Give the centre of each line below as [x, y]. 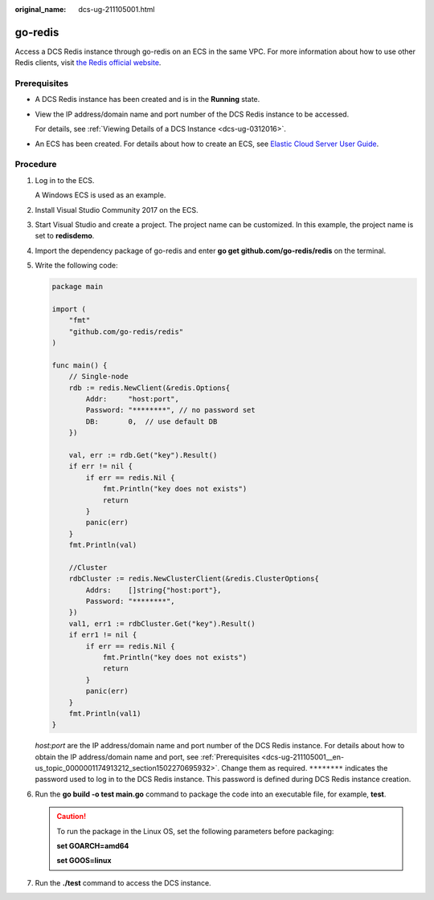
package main [78, 287]
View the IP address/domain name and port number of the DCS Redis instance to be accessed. [192, 114]
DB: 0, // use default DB [151, 421]
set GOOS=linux [84, 861]
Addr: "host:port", [133, 399]
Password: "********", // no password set [171, 410]
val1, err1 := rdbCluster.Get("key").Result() [162, 623]
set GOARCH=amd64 [93, 846]
